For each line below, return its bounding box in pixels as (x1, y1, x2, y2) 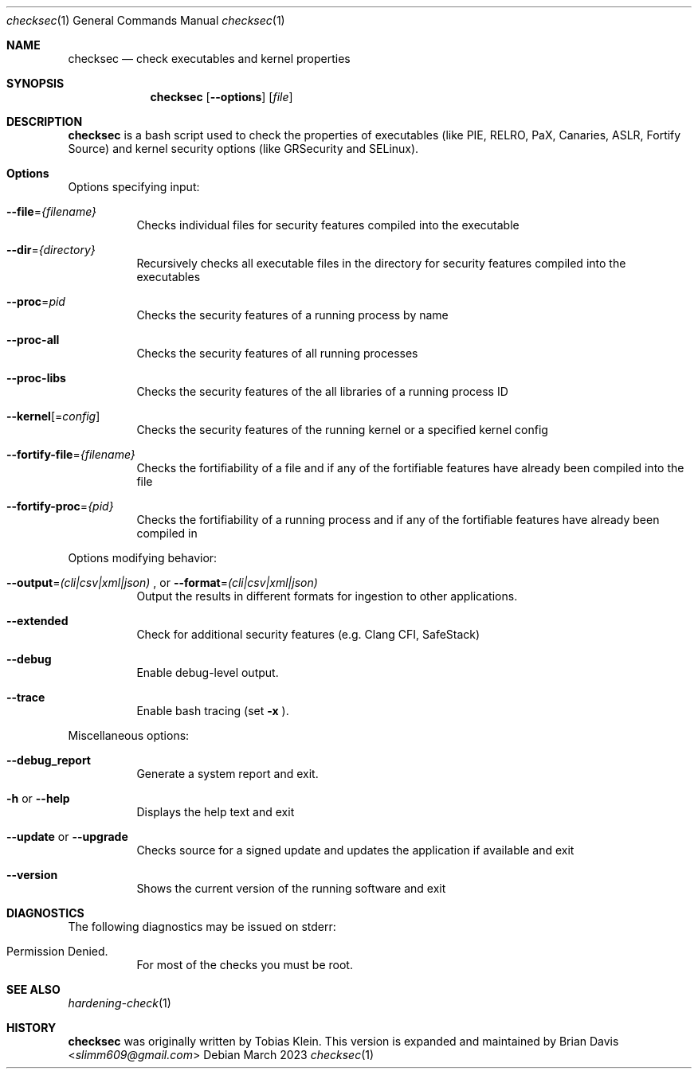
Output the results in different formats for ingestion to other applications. (136, 589, 518, 603)
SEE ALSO (6, 983, 61, 996)
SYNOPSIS (6, 76, 65, 90)
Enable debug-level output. (136, 666, 279, 679)
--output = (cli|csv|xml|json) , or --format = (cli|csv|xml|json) (6, 576, 318, 589)
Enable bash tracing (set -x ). (136, 704, 289, 717)
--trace (6, 690, 45, 704)
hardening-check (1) (68, 996, 171, 1010)
